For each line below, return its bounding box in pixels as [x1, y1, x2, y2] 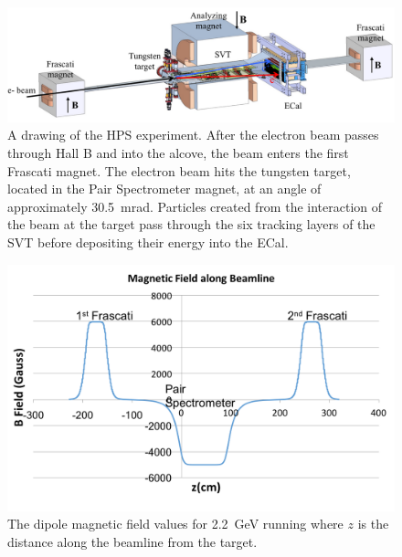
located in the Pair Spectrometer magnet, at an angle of [7, 179, 322, 198]
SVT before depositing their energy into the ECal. [7, 233, 289, 252]
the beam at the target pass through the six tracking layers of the [7, 215, 376, 234]
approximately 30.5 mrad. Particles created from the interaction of [7, 196, 383, 215]
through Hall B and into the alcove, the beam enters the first [7, 143, 349, 163]
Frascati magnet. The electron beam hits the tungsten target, [7, 161, 351, 180]
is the [357, 514, 389, 533]
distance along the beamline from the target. [7, 531, 258, 551]
